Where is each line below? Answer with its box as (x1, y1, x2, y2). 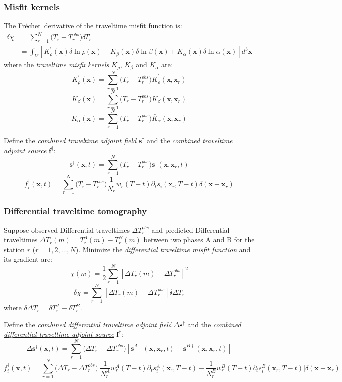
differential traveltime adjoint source (4, 329, 114, 339)
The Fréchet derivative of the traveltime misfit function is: (4, 20, 182, 31)
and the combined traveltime (147, 135, 233, 145)
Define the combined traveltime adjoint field (4, 135, 137, 145)
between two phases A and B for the (143, 234, 255, 245)
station (4, 244, 25, 254)
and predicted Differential (151, 224, 230, 235)
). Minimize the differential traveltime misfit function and (75, 244, 251, 254)
